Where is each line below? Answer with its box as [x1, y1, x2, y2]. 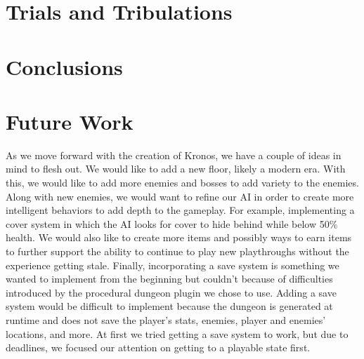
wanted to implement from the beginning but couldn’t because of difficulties [6, 271, 333, 286]
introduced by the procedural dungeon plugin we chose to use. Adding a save [6, 285, 337, 299]
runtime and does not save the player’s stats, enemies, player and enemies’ [6, 313, 326, 327]
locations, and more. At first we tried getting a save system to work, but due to [6, 326, 349, 341]
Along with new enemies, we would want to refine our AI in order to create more [6, 189, 354, 203]
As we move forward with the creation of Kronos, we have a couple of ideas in [6, 147, 342, 162]
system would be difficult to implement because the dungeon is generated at [6, 299, 333, 313]
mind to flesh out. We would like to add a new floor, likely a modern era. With [6, 161, 346, 176]
